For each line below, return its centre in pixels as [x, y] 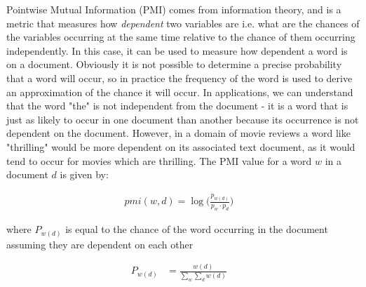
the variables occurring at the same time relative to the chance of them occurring [181, 37]
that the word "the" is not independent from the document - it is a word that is [177, 106]
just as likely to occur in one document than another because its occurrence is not [183, 119]
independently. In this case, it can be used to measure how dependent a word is [177, 50]
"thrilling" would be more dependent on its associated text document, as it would [181, 146]
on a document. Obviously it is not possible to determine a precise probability [174, 64]
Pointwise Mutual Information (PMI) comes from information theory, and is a [174, 9]
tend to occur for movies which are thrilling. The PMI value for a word [159, 160]
